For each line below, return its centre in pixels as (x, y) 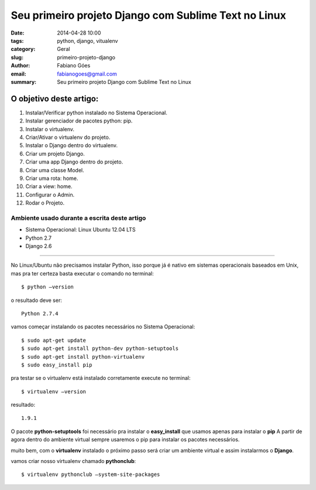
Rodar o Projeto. (45, 203)
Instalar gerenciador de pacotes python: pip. (79, 121)
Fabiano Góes (74, 66)
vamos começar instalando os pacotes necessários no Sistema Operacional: (103, 327)
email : (18, 74)
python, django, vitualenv (87, 40)
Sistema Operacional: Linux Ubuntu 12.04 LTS (80, 230)
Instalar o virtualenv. (50, 129)
